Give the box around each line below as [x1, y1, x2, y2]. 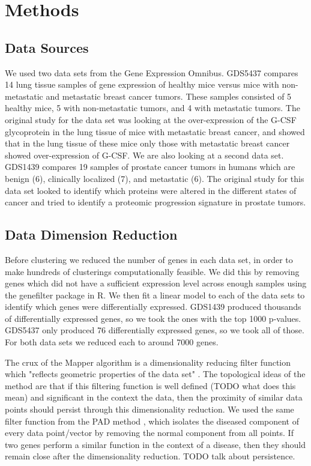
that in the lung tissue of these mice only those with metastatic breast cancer [5, 137, 290, 150]
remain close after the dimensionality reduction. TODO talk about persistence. [5, 450, 295, 462]
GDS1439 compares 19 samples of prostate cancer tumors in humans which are [5, 160, 295, 173]
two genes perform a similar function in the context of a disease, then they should [5, 438, 306, 450]
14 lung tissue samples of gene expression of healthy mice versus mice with [5, 78, 279, 91]
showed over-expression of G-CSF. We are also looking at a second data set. [5, 148, 284, 161]
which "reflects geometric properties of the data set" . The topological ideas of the [5, 368, 306, 380]
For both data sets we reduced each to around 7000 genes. [5, 336, 219, 348]
